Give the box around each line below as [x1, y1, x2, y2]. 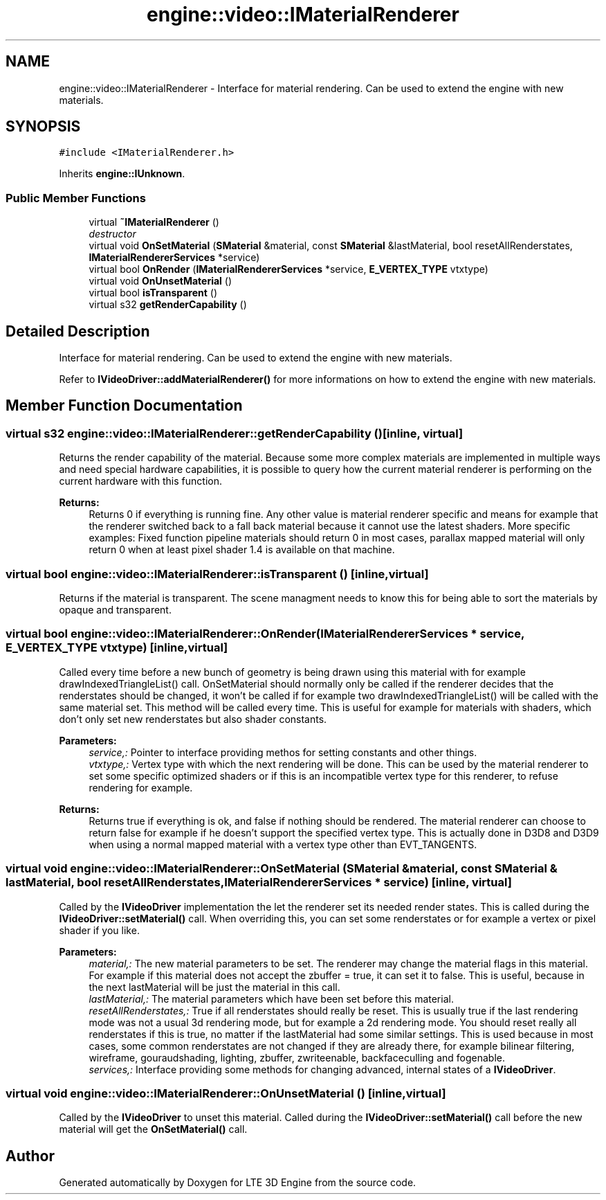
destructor [89, 228, 136, 240]
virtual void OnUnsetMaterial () [89, 275, 232, 287]
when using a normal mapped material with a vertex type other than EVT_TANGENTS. [89, 838, 477, 850]
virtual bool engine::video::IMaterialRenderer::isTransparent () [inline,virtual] [6, 566, 429, 581]
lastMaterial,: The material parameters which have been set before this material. [89, 992, 454, 1005]
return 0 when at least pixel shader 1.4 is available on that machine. [89, 544, 395, 556]
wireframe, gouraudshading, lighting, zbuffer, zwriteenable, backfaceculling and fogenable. [89, 1051, 505, 1064]
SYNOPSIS [6, 118, 81, 136]
